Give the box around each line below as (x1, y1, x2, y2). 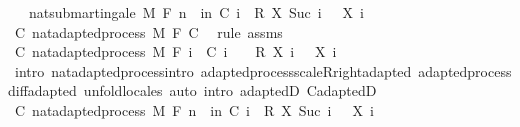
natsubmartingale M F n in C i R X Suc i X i (28, 2, 365, 22)
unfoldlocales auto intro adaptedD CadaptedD (83, 80, 377, 101)
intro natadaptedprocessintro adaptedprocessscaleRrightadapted (14, 60, 412, 81)
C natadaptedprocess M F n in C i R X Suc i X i (14, 99, 374, 120)
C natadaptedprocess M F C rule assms (14, 21, 283, 42)
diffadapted (8, 80, 77, 101)
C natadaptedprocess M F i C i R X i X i (14, 41, 337, 62)
